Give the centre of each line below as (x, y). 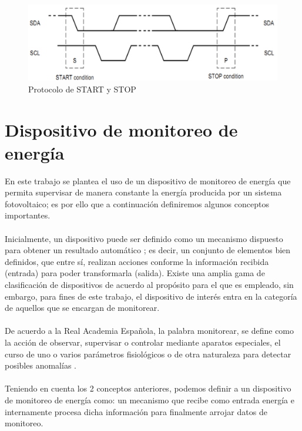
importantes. (28, 215)
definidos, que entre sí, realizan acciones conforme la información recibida (137, 261)
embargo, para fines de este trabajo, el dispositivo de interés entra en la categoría (151, 296)
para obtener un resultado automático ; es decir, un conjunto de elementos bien (148, 250)
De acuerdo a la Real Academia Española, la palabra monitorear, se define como (150, 331)
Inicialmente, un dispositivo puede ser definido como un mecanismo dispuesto (144, 238)
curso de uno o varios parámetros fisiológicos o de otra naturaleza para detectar (148, 354)
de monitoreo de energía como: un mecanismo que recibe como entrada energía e (150, 399)
